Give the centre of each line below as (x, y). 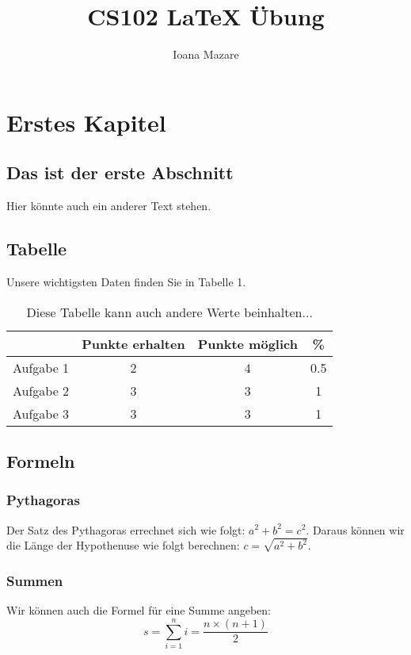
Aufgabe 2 (41, 390)
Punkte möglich (247, 343)
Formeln (41, 460)
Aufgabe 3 (41, 413)
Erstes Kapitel (86, 122)
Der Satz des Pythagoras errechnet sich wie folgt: (126, 529)
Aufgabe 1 (41, 367)
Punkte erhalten (133, 343)
